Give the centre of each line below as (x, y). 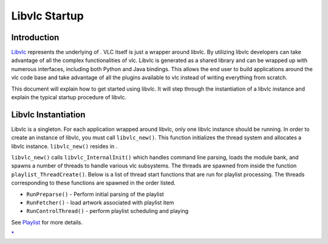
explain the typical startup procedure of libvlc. (69, 97)
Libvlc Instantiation (48, 115)
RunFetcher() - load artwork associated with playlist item (100, 203)
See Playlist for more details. (47, 222)
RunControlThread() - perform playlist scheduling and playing (107, 211)
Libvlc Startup (48, 16)
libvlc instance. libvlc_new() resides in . (64, 146)
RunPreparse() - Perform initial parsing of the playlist (95, 194)
